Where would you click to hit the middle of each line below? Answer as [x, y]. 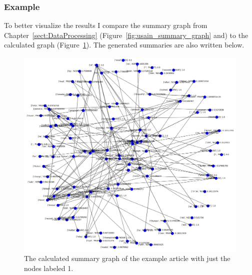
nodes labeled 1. [49, 268]
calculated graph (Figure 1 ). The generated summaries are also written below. [124, 45]
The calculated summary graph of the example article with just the [127, 258]
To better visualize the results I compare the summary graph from [106, 25]
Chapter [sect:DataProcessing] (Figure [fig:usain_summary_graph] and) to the [126, 35]
